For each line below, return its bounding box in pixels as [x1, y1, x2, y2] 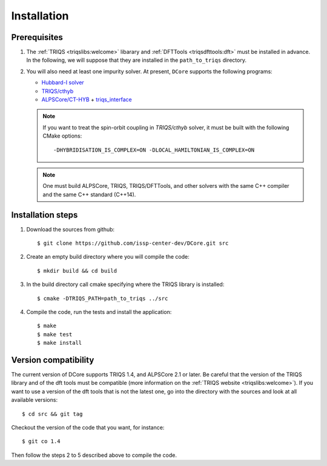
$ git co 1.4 [22, 438, 61, 445]
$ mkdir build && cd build [37, 267, 117, 274]
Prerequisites [11, 32, 63, 42]
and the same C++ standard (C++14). [42, 191, 136, 198]
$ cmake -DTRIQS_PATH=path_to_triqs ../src [37, 295, 168, 302]
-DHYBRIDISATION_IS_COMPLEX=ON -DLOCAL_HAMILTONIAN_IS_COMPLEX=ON [53, 146, 255, 153]
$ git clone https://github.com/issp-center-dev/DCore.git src [37, 240, 229, 247]
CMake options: [42, 132, 82, 139]
